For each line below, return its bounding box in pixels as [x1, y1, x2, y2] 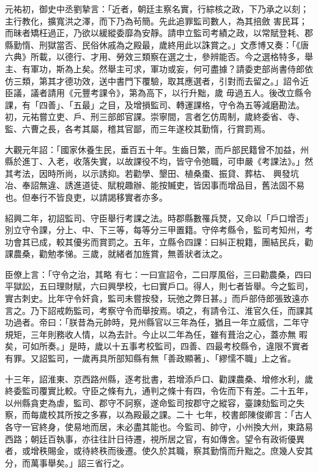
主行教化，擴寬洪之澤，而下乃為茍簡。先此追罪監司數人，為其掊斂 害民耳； [5, 14, 308, 27]
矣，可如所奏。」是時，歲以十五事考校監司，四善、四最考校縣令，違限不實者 [5, 340, 309, 352]
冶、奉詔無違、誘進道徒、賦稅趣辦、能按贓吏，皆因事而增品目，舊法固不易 [5, 179, 305, 192]
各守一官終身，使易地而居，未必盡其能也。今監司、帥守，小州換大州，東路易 [5, 420, 313, 433]
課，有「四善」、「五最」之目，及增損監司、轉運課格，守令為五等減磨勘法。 [5, 98, 305, 111]
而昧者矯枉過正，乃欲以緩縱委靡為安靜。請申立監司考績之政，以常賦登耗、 [5, 26, 305, 39]
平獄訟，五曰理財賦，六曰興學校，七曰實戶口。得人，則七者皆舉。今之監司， [5, 280, 313, 292]
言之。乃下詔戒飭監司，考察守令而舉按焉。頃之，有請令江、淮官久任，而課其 [5, 304, 313, 316]
